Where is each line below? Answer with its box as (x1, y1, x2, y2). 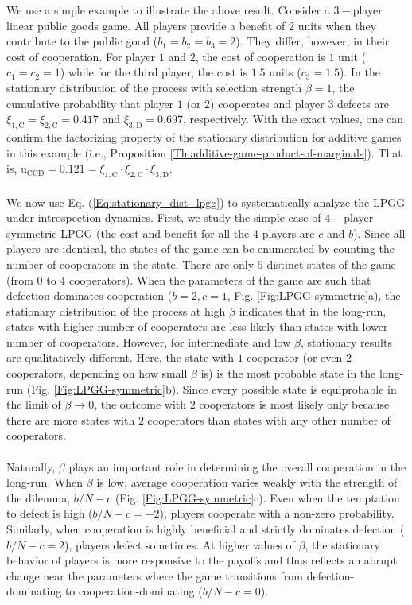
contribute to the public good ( (6, 33, 158, 49)
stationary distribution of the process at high (6, 302, 226, 319)
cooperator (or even (247, 349, 343, 366)
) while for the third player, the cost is (60, 64, 247, 80)
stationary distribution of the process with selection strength (6, 79, 302, 95)
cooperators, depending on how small (6, 365, 188, 382)
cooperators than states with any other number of (147, 411, 391, 428)
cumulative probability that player (6, 95, 174, 111)
